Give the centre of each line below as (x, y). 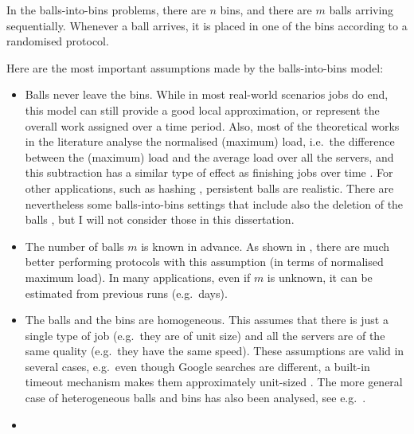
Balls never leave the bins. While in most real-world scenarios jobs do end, (207, 94)
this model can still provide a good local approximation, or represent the (202, 109)
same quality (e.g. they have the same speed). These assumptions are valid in (215, 351)
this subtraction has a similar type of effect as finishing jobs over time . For (209, 172)
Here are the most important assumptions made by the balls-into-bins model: (195, 67)
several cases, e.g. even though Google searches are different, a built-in (197, 366)
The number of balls (74, 246)
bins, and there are (266, 10)
